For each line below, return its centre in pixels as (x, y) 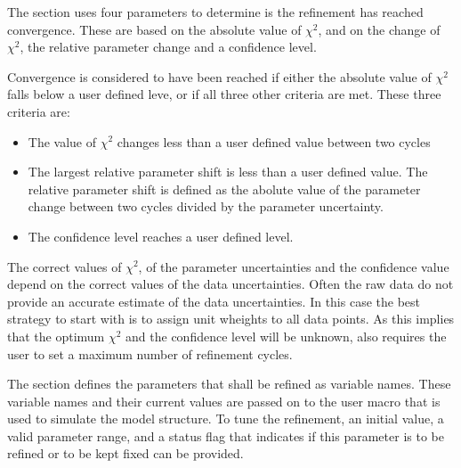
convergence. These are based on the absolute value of (154, 29)
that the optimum (56, 336)
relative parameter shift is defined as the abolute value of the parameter (224, 189)
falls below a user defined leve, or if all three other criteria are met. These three (224, 94)
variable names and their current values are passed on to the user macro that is (224, 401)
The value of (62, 141)
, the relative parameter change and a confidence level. (168, 47)
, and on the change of (379, 29)
